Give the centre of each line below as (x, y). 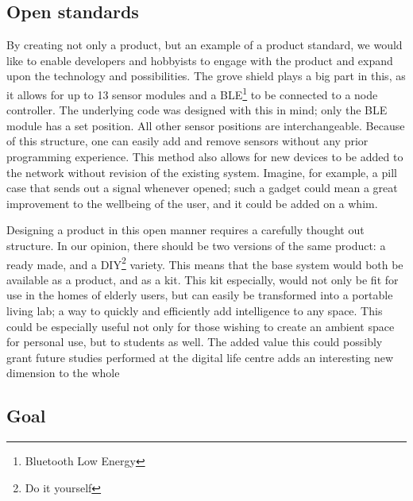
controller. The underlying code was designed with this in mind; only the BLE (197, 110)
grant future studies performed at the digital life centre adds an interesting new (200, 357)
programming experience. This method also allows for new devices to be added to (205, 157)
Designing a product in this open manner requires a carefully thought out (185, 230)
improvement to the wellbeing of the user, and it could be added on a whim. (192, 203)
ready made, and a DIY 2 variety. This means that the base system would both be (205, 263)
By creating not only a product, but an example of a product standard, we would (205, 45)
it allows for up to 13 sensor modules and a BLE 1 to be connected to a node (192, 93)
